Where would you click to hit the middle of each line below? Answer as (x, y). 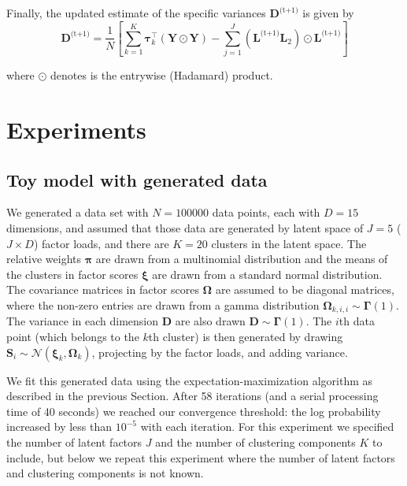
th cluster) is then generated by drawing (246, 337)
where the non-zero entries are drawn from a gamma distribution (163, 304)
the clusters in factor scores (72, 274)
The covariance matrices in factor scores (103, 289)
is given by (328, 13)
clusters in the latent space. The (289, 243)
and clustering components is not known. (105, 473)
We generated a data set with (78, 212)
